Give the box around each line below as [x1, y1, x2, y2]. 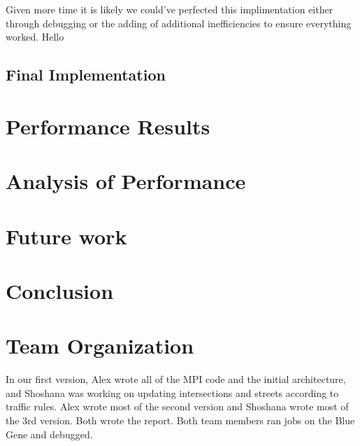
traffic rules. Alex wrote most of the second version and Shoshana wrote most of [6, 399, 349, 414]
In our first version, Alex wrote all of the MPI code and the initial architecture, [6, 372, 346, 386]
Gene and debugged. [6, 426, 93, 441]
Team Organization [6, 331, 194, 360]
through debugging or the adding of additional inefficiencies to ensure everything [6, 15, 352, 30]
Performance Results [6, 111, 210, 140]
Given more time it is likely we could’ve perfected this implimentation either [6, 2, 333, 16]
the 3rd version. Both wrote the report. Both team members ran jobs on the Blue [6, 412, 355, 427]
